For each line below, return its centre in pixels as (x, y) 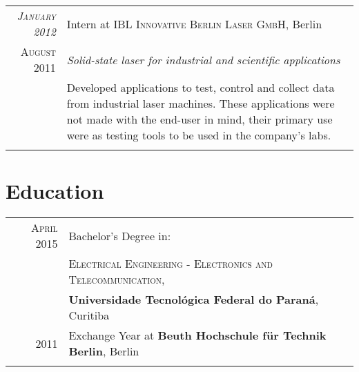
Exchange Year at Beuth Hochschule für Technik (197, 335)
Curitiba (89, 315)
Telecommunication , (117, 280)
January (36, 16)
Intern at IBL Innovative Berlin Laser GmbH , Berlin (194, 23)
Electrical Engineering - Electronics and (171, 264)
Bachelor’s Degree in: (120, 235)
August (38, 51)
